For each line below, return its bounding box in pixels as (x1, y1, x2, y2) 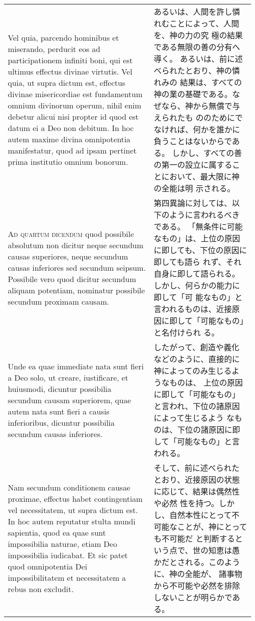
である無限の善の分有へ (153, 41, 240, 52)
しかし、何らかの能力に (153, 280, 240, 291)
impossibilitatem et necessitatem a (8, 572, 126, 583)
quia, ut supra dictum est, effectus (8, 77, 126, 88)
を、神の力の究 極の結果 (153, 29, 243, 41)
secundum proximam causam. (8, 295, 109, 307)
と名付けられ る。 (153, 327, 219, 338)
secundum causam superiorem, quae (8, 394, 131, 406)
